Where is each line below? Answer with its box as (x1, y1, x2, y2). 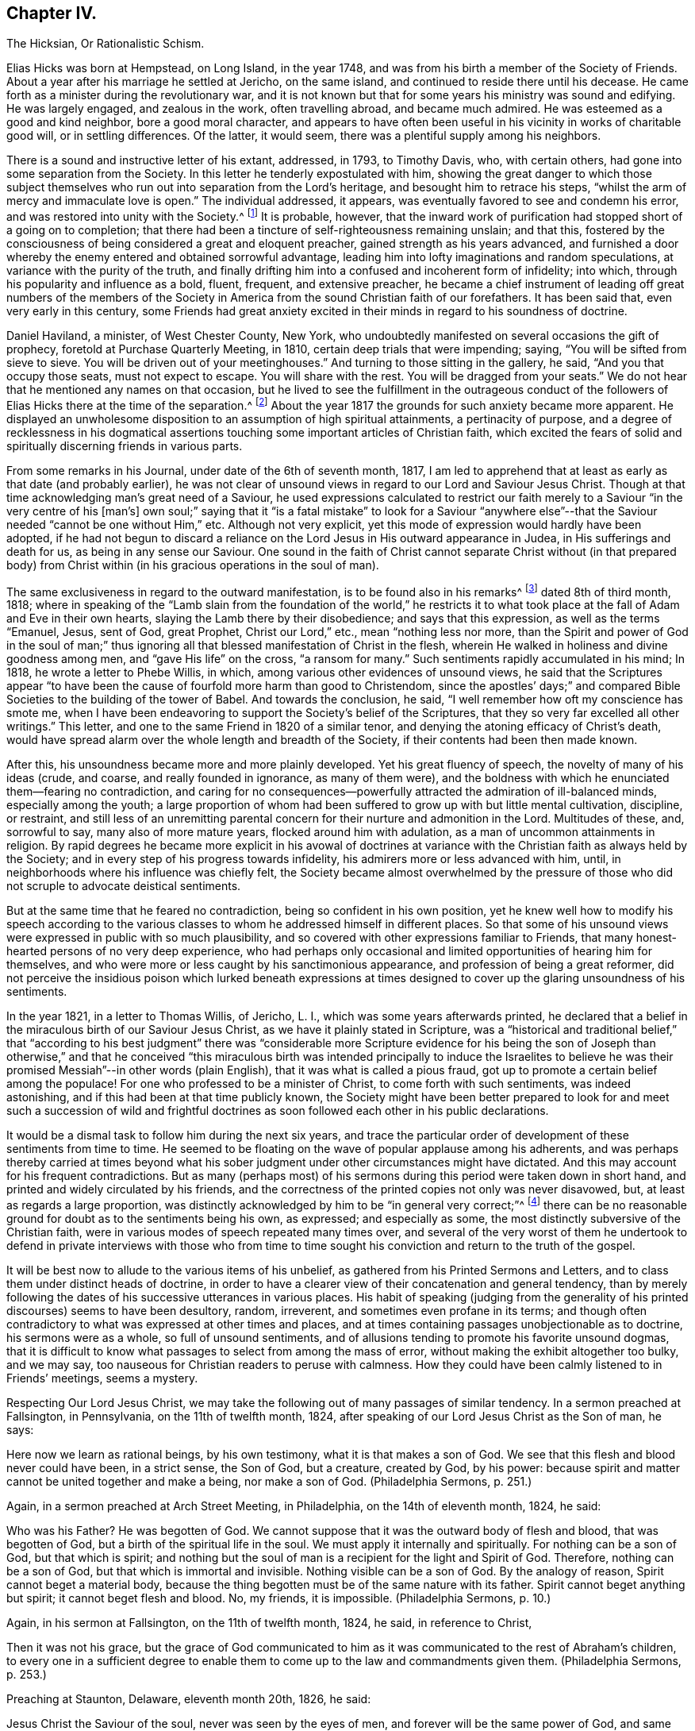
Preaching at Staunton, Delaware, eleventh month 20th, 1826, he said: (6, 1692, 371, 1706)
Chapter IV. (6, 3, 98, 23)
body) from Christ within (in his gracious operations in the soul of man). (6, 557, 379, 572)
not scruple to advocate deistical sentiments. (6, 879, 241, 893)
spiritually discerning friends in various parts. (6, 438, 243, 453)
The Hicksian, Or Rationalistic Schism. (6, 37, 205, 51)
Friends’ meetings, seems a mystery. (6, 1371, 198, 1386)
